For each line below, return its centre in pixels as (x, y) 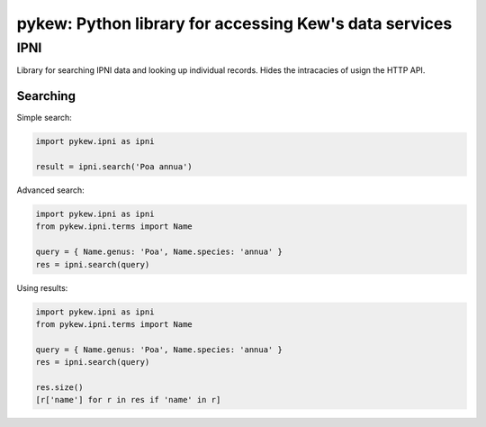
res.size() (59, 387)
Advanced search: (50, 190)
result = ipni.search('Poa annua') (114, 167)
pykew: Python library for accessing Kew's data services (234, 23)
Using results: (42, 287)
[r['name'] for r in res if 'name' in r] (128, 400)
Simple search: (44, 118)
